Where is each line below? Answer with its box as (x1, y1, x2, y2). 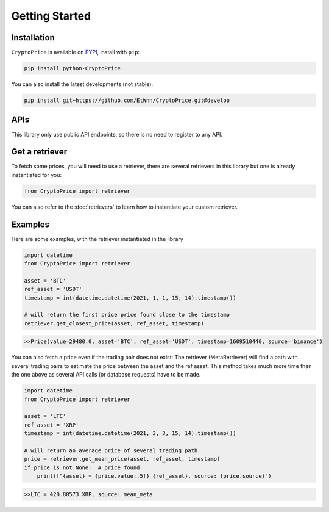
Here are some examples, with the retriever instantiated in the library (11, 235, 184, 242)
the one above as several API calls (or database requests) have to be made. (11, 371, 201, 378)
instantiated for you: (11, 171, 62, 178)
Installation (11, 32, 55, 43)
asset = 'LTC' (24, 413, 66, 420)
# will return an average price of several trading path (24, 447, 198, 454)
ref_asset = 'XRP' (24, 421, 79, 428)
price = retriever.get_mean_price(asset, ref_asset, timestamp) (24, 455, 221, 463)
